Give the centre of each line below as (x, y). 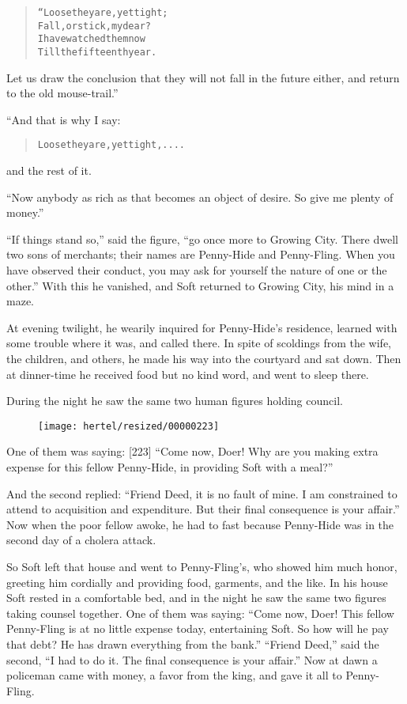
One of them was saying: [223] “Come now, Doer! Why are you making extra (192, 451)
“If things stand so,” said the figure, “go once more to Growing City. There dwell (202, 238)
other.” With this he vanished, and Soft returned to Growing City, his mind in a (200, 285)
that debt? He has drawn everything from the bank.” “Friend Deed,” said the (193, 643)
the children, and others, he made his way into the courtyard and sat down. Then (204, 358)
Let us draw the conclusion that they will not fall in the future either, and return (203, 77)
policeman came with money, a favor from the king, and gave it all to (174, 675)
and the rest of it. (49, 170)
